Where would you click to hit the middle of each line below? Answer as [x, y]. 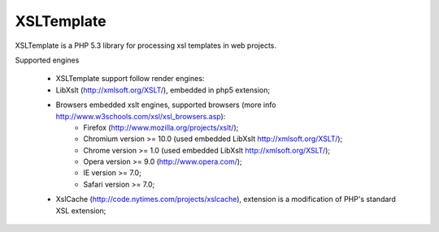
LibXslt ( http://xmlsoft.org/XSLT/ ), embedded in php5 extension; [163, 90]
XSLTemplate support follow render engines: [130, 79]
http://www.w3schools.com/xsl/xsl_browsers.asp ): [141, 116]
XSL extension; [81, 210]
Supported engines [47, 60]
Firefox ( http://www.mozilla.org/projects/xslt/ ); [161, 127]
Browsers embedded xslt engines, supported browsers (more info [166, 105]
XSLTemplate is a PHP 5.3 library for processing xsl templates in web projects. [146, 45]
